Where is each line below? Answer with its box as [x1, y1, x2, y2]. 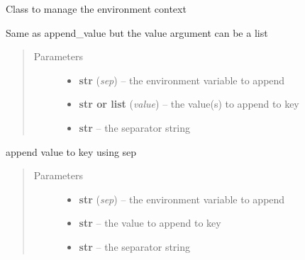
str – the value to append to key [79, 215, 221, 230]
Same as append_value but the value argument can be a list [6, 25, 268, 40]
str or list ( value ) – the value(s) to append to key [79, 96, 299, 111]
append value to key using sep [6, 144, 137, 159]
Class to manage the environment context [6, 1, 187, 16]
